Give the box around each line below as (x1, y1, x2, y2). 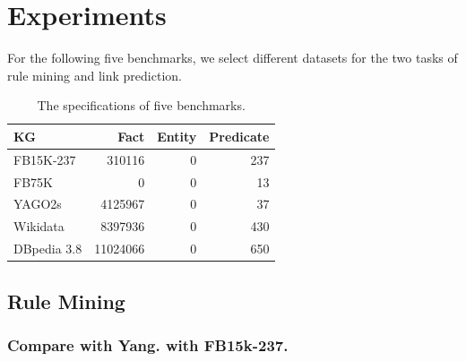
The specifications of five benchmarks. (37, 96, 246, 115)
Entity (157, 126, 197, 145)
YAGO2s (13, 194, 62, 213)
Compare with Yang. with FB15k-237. (7, 333, 289, 356)
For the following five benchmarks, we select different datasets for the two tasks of (7, 48, 458, 67)
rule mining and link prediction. (7, 65, 182, 84)
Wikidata (13, 217, 65, 236)
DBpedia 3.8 (13, 239, 82, 258)
